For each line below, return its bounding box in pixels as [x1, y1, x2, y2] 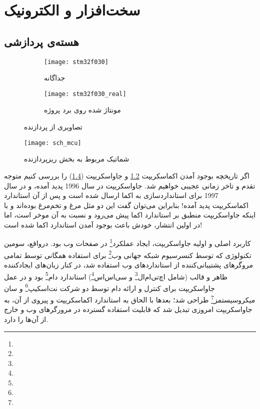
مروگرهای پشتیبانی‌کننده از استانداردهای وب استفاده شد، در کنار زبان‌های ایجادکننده [4, 259, 253, 269]
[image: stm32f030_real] [44, 90, 126, 97]
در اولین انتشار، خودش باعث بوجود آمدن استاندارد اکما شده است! [4, 219, 202, 229]
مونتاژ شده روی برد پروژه [44, 104, 121, 115]
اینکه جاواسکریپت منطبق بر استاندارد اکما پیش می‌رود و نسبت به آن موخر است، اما [4, 209, 256, 220]
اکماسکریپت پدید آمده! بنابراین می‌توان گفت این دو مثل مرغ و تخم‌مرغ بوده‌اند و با [4, 199, 248, 210]
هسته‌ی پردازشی [4, 33, 79, 49]
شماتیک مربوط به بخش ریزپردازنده [24, 153, 129, 164]
